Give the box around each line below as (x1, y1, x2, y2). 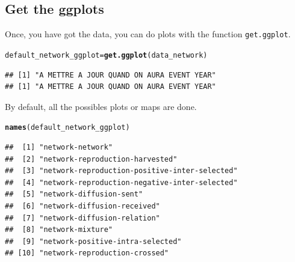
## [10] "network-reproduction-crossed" (5, 249, 169, 258)
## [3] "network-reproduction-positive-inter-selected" (5, 166, 238, 175)
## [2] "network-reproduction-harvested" (5, 154, 178, 163)
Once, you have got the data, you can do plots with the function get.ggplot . (5, 28, 291, 40)
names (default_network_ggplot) (5, 123, 130, 132)
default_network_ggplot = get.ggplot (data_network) (5, 50, 208, 59)
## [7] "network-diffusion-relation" (5, 213, 160, 222)
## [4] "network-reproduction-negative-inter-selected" (5, 178, 238, 187)
